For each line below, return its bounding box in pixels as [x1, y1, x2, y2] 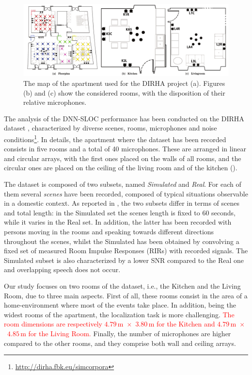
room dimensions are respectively [4, 319, 102, 329]
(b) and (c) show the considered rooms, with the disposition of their [23, 87, 225, 98]
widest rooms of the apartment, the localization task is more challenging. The [4, 309, 235, 319]
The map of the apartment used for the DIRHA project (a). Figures [23, 78, 225, 88]
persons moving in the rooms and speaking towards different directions [4, 227, 214, 237]
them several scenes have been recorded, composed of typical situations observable [4, 188, 248, 198]
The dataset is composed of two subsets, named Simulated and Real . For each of [4, 179, 241, 189]
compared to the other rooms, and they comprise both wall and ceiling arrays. [4, 338, 236, 348]
